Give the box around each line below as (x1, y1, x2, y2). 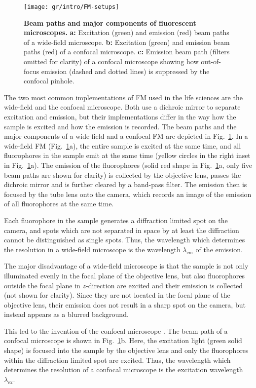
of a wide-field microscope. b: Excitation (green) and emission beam (24, 37, 230, 47)
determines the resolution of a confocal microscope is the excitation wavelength (4, 364, 243, 375)
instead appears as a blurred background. (4, 309, 129, 319)
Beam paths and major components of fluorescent (24, 17, 196, 28)
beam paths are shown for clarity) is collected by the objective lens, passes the (4, 169, 241, 180)
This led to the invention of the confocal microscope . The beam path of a (4, 325, 228, 336)
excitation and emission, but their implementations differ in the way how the (4, 112, 236, 121)
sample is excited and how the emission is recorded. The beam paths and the (4, 121, 237, 131)
